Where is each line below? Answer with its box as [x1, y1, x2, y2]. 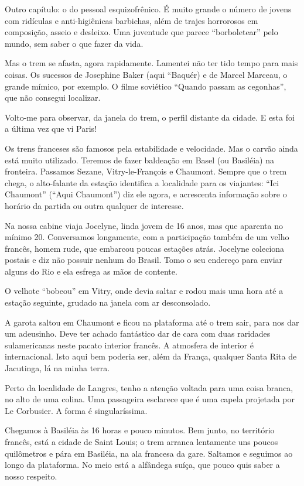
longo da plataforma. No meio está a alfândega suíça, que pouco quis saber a [5, 458, 280, 471]
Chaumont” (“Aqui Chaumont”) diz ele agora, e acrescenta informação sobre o [5, 188, 287, 200]
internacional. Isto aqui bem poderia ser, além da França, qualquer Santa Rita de [5, 350, 297, 362]
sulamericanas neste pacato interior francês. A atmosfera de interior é [5, 338, 254, 351]
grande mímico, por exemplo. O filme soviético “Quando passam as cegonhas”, [5, 80, 286, 92]
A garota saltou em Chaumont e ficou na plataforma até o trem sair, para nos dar [5, 316, 299, 328]
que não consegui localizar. [5, 91, 101, 104]
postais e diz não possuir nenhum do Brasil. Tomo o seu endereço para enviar [5, 254, 283, 266]
